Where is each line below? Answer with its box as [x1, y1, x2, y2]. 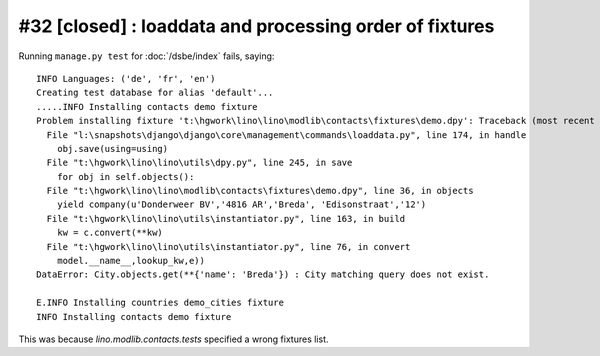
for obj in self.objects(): [56, 171, 195, 182]
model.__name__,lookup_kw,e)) [56, 255, 205, 267]
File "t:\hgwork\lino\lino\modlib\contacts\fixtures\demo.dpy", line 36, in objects [46, 185, 474, 197]
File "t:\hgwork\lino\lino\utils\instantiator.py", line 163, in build [46, 213, 406, 224]
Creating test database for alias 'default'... [36, 87, 274, 99]
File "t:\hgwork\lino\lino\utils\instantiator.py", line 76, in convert [46, 241, 411, 252]
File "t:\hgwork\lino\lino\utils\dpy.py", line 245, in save [46, 157, 353, 169]
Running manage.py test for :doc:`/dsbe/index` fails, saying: [18, 50, 275, 62]
